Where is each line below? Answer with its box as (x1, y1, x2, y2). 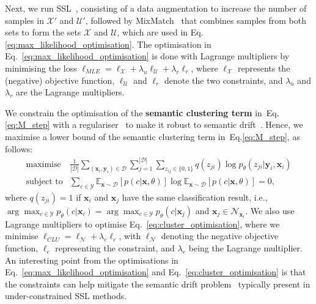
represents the (237, 61, 290, 74)
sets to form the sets (5, 26, 81, 39)
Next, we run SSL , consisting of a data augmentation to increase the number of (5, 2, 307, 14)
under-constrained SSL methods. (5, 289, 127, 302)
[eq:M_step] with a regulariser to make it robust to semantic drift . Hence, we (5, 118, 303, 131)
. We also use (245, 204, 295, 217)
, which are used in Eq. (117, 26, 204, 39)
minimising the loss (5, 61, 77, 74)
